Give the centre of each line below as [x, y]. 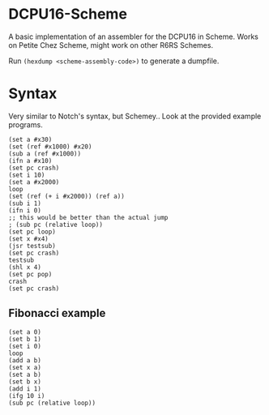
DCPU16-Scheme [68, 14]
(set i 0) [25, 346]
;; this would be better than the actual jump [88, 217]
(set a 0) [25, 332]
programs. [26, 124]
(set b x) [25, 382]
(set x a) [25, 367]
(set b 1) [25, 339]
